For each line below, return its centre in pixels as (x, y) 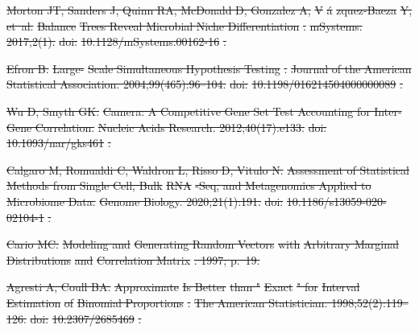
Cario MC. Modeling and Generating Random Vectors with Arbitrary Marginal (203, 244)
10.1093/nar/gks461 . (59, 143)
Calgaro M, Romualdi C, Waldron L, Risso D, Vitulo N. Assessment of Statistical (208, 169)
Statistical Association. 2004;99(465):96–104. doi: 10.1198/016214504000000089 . (205, 84)
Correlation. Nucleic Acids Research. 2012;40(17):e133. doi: (181, 127)
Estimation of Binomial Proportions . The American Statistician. (167, 302)
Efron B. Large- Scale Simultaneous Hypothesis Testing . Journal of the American (209, 68)
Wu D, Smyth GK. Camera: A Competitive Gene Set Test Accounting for (189, 111)
